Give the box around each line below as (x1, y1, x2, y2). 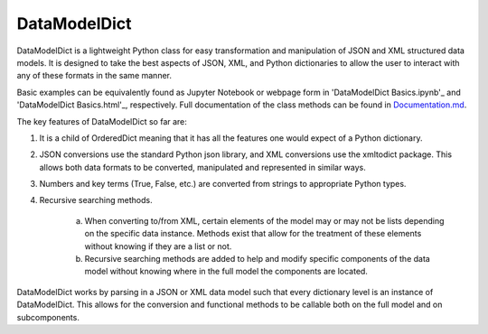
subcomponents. (16, 311, 80, 322)
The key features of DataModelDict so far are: (16, 116, 187, 126)
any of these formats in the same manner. (16, 70, 172, 81)
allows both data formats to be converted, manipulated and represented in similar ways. (39, 162, 366, 172)
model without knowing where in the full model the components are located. (84, 266, 368, 277)
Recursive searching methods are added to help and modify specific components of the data (84, 254, 431, 264)
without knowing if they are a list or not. (84, 240, 232, 252)
